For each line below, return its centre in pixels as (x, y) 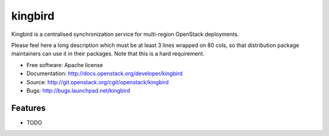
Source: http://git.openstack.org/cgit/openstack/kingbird (97, 82)
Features (28, 108)
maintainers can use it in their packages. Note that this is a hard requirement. (108, 54)
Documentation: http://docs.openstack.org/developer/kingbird (104, 74)
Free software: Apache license (65, 65)
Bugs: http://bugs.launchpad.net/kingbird (78, 90)
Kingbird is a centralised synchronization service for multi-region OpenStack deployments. (125, 34)
